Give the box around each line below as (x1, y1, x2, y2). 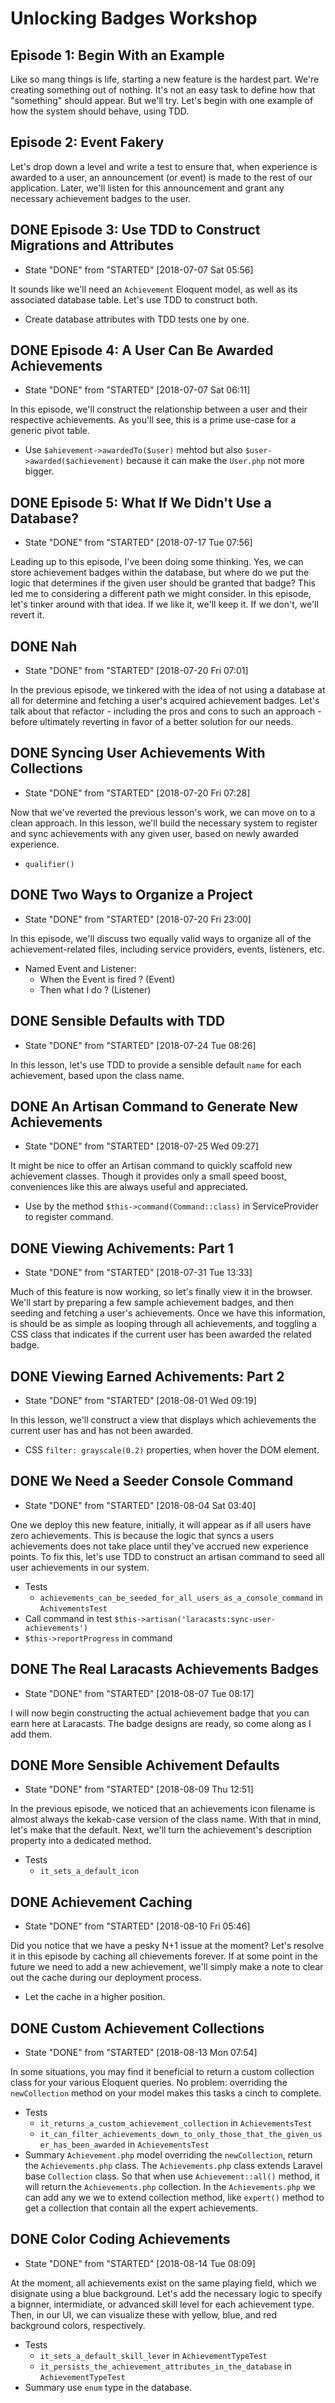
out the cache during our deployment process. (10, 1972, 202, 1984)
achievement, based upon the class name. (10, 1069, 185, 1081)
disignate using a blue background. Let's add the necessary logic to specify (10, 2287, 323, 2299)
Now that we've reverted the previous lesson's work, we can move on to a (10, 806, 316, 818)
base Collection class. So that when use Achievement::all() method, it (24, 2170, 320, 2182)
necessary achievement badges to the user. (10, 192, 192, 204)
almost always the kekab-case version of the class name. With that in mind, (10, 1813, 322, 1826)
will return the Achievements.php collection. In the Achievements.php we (24, 2181, 316, 2192)
